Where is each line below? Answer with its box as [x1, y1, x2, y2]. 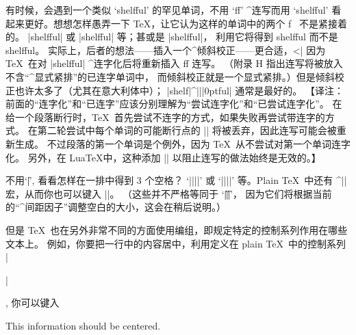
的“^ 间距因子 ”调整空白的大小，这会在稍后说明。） [5, 200, 227, 214]
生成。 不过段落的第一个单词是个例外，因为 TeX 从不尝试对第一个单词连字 [14, 136, 351, 150]
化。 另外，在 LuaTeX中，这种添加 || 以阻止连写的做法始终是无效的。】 [5, 150, 321, 164]
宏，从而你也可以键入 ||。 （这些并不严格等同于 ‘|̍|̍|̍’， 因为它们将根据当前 [5, 186, 332, 200]
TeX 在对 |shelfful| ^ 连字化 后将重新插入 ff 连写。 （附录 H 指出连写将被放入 [5, 56, 343, 70]
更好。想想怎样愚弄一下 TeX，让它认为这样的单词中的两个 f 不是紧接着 [24, 16, 347, 30]
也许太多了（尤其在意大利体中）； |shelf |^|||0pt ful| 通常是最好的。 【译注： [14, 83, 344, 97]
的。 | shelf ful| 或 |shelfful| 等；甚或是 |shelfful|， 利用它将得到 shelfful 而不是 [5, 29, 338, 44]
